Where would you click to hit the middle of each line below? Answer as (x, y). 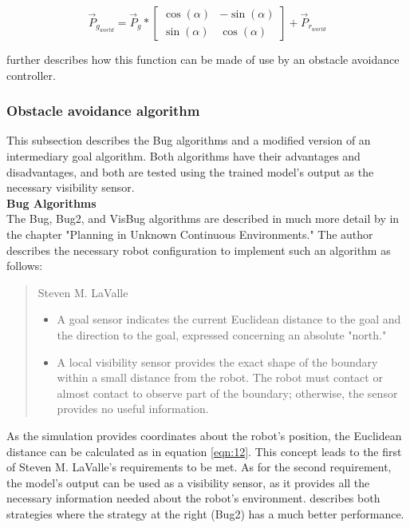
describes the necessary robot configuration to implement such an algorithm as (199, 250)
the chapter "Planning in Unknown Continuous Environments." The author (190, 234)
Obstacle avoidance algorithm (103, 111)
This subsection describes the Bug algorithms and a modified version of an (189, 140)
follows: (25, 266)
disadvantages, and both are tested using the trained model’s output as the (190, 171)
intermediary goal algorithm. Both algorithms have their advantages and (183, 156)
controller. (31, 75)
